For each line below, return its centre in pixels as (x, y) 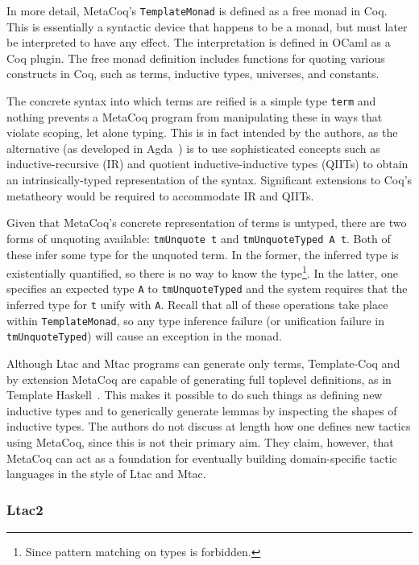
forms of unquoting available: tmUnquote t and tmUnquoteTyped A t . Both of (199, 238)
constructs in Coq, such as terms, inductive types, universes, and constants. (193, 74)
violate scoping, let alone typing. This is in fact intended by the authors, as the (202, 132)
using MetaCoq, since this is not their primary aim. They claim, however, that (200, 441)
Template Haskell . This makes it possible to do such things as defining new (195, 395)
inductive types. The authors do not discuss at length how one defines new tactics (209, 426)
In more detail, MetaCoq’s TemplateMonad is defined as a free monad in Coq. (197, 10)
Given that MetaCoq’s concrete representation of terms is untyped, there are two (207, 223)
